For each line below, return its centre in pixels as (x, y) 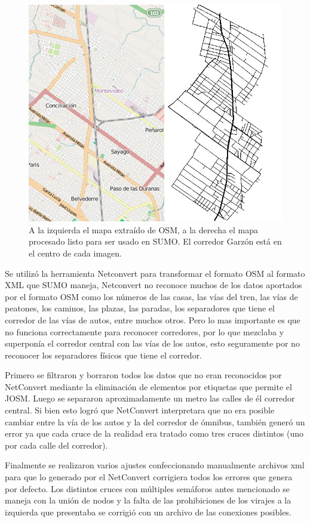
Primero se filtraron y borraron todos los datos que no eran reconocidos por (143, 375)
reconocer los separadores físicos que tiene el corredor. (104, 355)
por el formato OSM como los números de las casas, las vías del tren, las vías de (151, 296)
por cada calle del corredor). (56, 445)
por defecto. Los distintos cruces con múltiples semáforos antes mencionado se (147, 488)
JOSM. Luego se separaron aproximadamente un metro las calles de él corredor (150, 398)
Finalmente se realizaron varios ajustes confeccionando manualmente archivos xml (155, 465)
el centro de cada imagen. (75, 253)
